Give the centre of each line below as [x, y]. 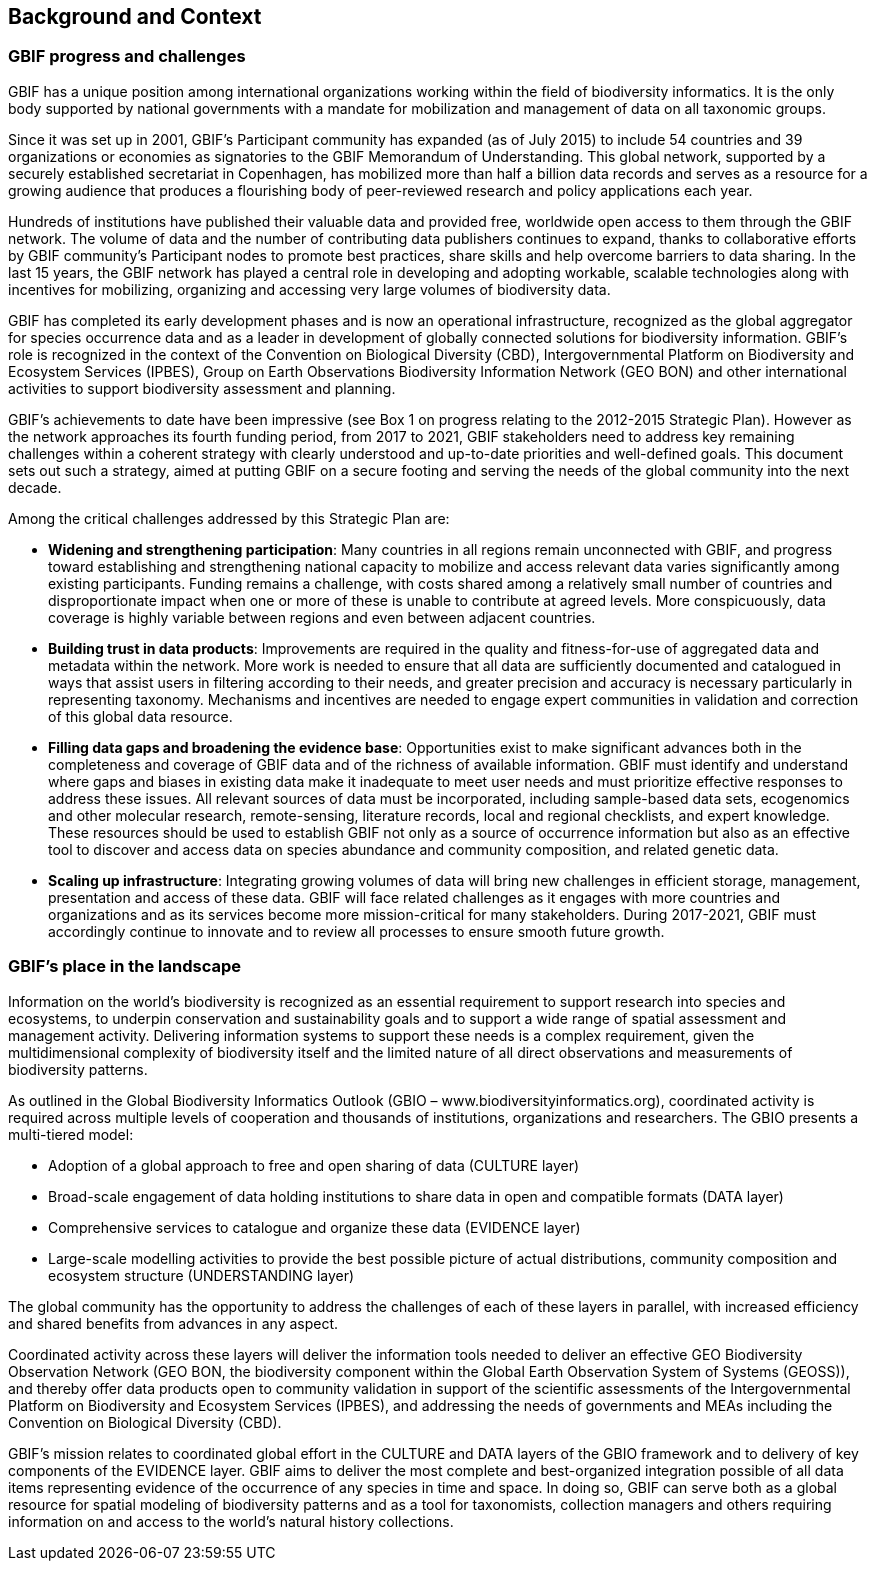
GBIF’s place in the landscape [125, 966]
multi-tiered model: [71, 1134]
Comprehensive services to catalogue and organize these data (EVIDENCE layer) [314, 1227]
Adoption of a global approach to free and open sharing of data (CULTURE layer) [314, 1165]
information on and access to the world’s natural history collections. [231, 1521]
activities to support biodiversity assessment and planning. [202, 388]
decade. [35, 487]
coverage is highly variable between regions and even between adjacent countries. [322, 617]
